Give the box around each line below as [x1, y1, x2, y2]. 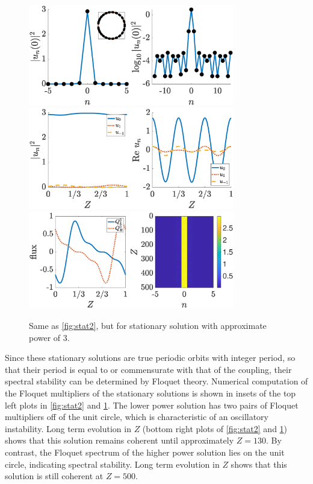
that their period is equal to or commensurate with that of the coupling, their [5, 363, 292, 375]
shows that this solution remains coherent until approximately [5, 434, 234, 447]
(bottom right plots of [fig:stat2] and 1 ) [142, 422, 288, 435]
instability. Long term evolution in [5, 422, 131, 435]
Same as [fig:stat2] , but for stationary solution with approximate [29, 319, 267, 332]
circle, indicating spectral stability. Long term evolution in [5, 457, 220, 470]
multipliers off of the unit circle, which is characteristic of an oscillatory [5, 410, 268, 423]
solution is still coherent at [5, 470, 104, 482]
